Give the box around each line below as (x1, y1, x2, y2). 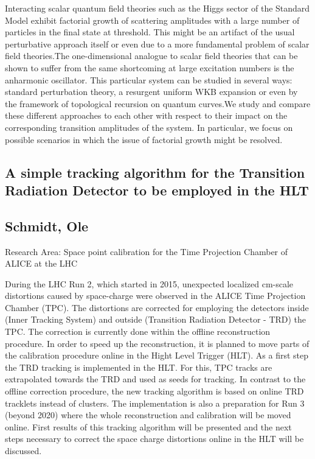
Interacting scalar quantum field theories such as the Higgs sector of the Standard (5, 2, 310, 14)
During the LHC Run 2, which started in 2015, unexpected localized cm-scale (5, 277, 294, 290)
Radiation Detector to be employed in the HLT (5, 180, 309, 199)
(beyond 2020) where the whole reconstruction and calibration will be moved (5, 408, 291, 421)
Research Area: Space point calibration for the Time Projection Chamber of (5, 245, 288, 258)
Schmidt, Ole (5, 216, 89, 235)
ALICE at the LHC (5, 257, 78, 270)
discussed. (5, 444, 42, 457)
